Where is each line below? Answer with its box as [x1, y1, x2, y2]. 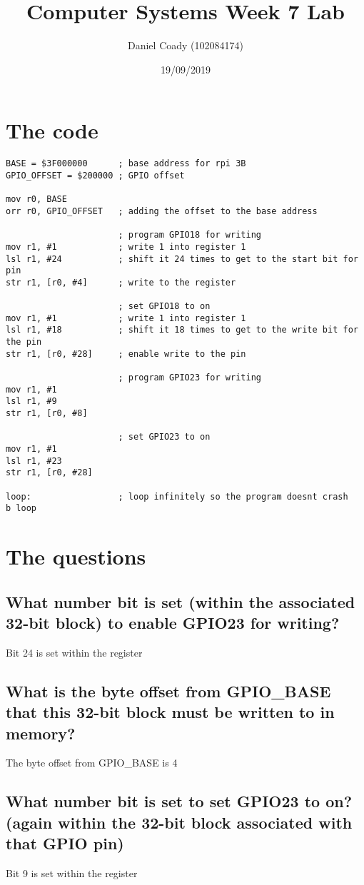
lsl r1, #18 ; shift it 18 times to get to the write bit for [6, 325, 358, 335]
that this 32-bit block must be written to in [6, 701, 335, 723]
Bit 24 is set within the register [6, 644, 143, 659]
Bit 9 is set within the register [6, 866, 138, 881]
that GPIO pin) [6, 832, 124, 854]
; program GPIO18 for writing [118, 230, 261, 241]
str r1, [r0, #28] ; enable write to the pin [6, 348, 246, 359]
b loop [6, 503, 36, 514]
